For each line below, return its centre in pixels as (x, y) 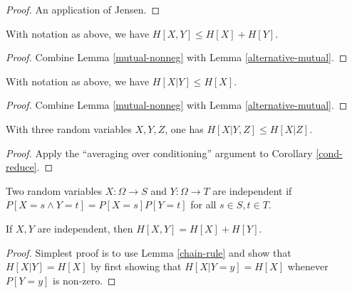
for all (203, 204)
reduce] (21, 167)
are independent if (252, 190)
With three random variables (69, 128)
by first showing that (136, 266)
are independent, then (85, 228)
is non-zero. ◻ (84, 280)
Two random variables (54, 190)
